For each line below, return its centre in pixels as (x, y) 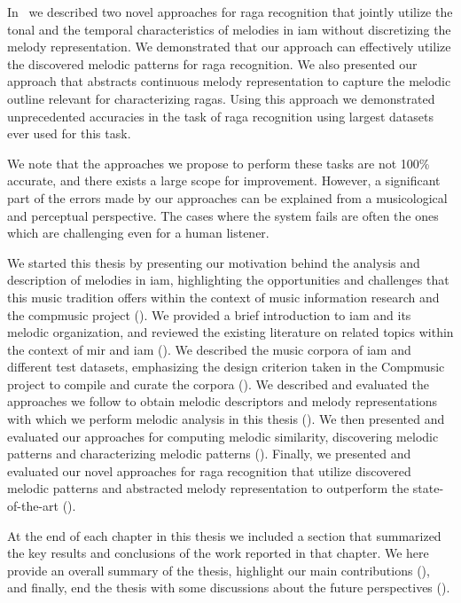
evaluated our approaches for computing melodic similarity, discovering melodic (223, 436)
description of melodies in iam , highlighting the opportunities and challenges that (228, 280)
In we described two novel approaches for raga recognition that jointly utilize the (230, 12)
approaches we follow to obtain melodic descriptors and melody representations (223, 401)
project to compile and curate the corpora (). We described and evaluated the (218, 384)
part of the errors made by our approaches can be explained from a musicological (227, 197)
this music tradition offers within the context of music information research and (223, 297)
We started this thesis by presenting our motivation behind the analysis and (214, 262)
